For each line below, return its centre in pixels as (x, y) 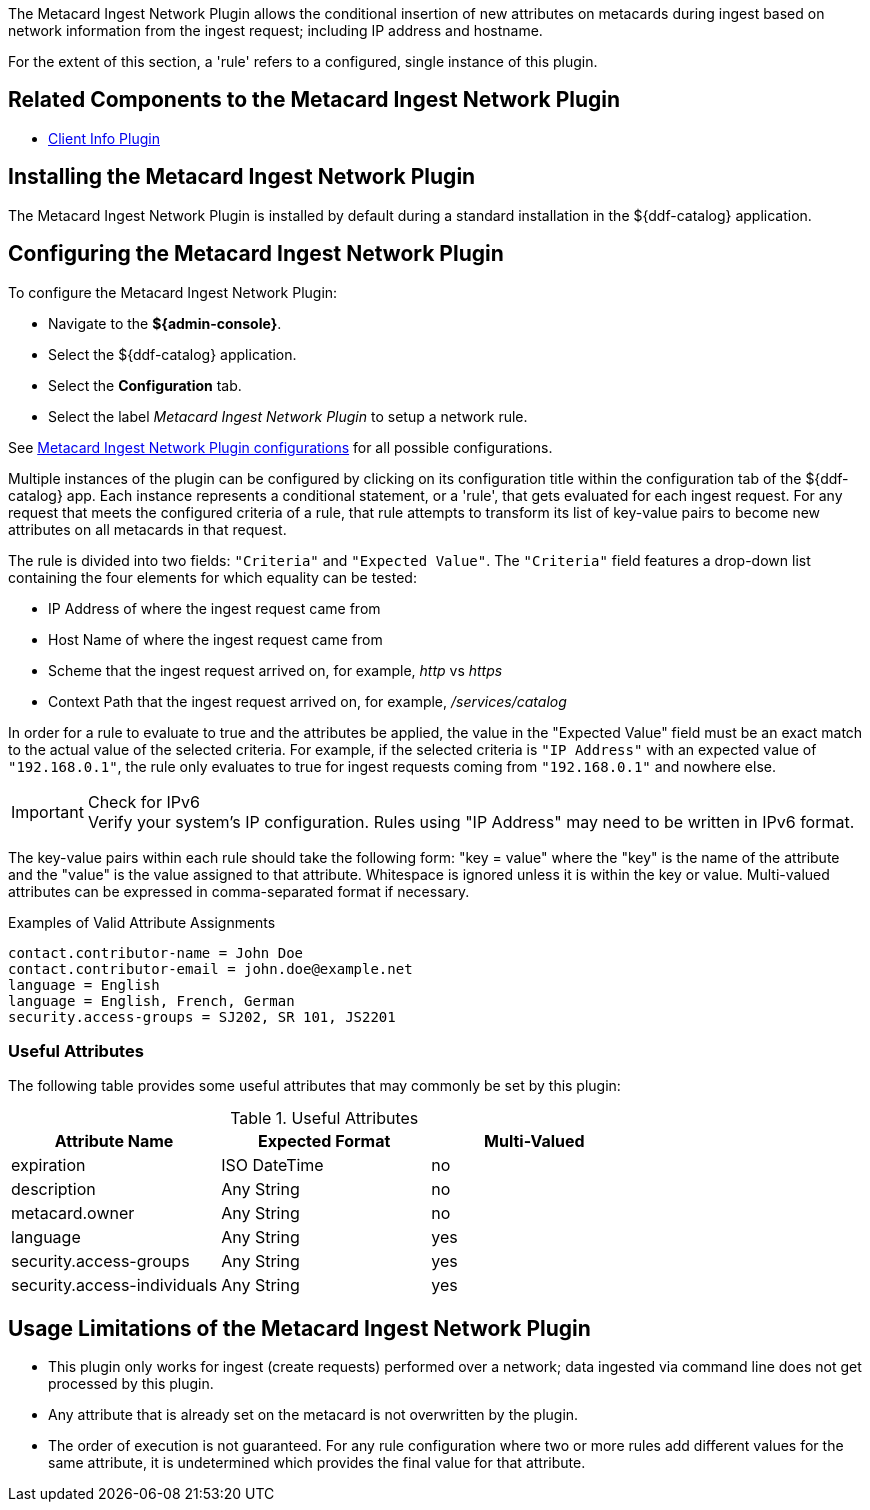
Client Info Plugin (104, 138)
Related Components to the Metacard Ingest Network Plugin (314, 100)
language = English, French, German (151, 1000)
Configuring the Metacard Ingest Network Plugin (256, 254)
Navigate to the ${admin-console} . (165, 323)
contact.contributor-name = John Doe (156, 952)
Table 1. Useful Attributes (324, 1118)
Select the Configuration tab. (145, 385)
